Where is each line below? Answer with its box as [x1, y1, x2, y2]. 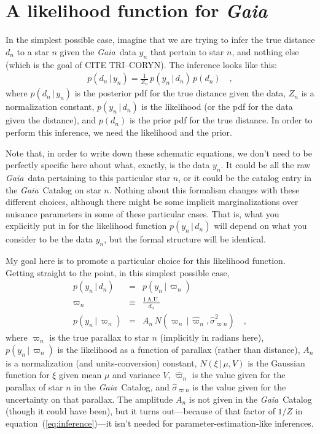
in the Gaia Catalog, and [74, 380, 170, 393]
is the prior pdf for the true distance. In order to [129, 114, 313, 126]
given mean [59, 368, 102, 381]
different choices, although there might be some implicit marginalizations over [6, 195, 299, 208]
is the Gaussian [248, 356, 305, 369]
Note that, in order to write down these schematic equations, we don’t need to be [6, 146, 312, 159]
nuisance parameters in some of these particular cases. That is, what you [6, 207, 279, 220]
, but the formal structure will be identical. [104, 233, 266, 246]
